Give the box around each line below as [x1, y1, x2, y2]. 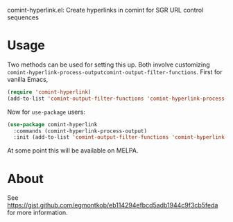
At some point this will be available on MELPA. [7, 146, 139, 155]
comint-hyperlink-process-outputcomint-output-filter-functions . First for [7, 67, 223, 76]
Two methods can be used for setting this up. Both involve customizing [7, 60, 210, 69]
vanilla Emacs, [7, 75, 49, 83]
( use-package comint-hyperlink [7, 121, 98, 128]
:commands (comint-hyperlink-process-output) [13, 128, 148, 135]
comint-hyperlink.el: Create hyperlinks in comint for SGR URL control [7, 6, 204, 14]
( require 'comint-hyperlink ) [7, 88, 92, 96]
